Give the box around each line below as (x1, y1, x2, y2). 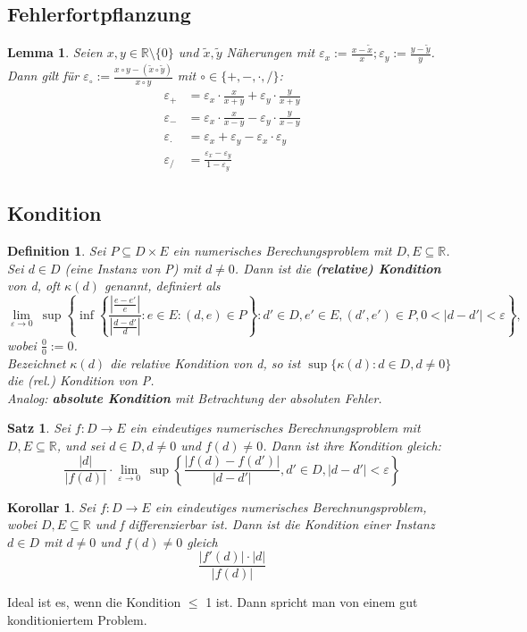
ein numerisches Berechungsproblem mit (172, 241, 392, 260)
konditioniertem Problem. (7, 610, 147, 628)
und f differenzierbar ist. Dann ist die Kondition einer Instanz (95, 515, 435, 534)
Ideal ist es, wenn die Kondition (7, 593, 181, 611)
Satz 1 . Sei (7, 418, 71, 437)
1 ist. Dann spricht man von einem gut (205, 593, 418, 611)
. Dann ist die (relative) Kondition (234, 258, 441, 277)
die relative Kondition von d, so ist (110, 353, 301, 372)
